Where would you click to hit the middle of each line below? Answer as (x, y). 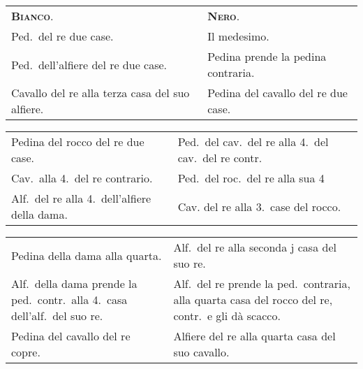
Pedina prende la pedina (267, 56)
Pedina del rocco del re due (78, 142)
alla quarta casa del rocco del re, (253, 299)
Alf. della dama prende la (74, 283)
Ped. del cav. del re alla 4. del (253, 142)
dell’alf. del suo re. (57, 316)
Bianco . (32, 16)
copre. (26, 352)
